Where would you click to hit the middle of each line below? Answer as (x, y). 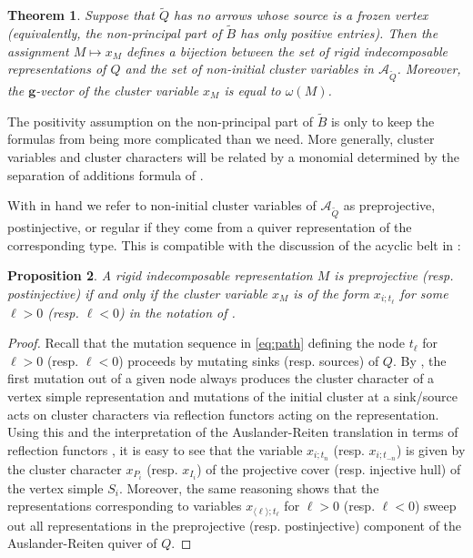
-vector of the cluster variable (117, 90)
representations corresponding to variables (125, 506)
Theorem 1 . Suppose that (81, 15)
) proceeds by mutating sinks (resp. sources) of (249, 360)
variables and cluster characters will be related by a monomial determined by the (234, 156)
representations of (57, 69)
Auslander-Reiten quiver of (82, 543)
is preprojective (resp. (394, 275)
